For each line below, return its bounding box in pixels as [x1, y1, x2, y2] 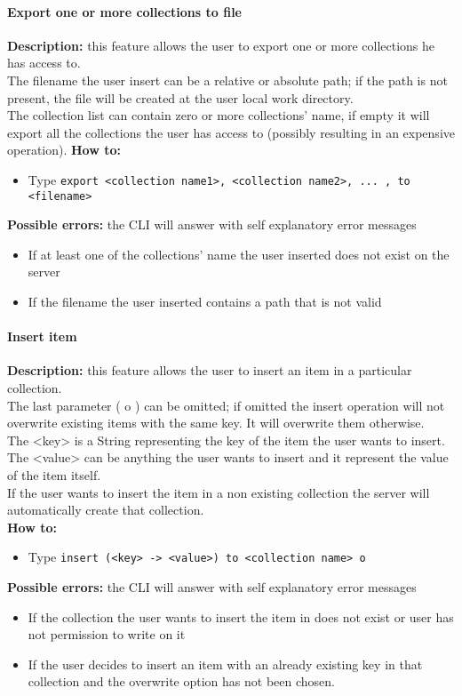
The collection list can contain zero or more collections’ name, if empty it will [7, 106, 430, 124]
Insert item [7, 327, 77, 346]
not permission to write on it [28, 625, 186, 644]
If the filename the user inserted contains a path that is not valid [28, 292, 382, 311]
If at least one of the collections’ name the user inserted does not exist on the [28, 244, 450, 263]
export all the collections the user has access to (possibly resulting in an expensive [7, 123, 455, 141]
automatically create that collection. [7, 500, 204, 519]
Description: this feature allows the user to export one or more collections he [7, 36, 435, 54]
